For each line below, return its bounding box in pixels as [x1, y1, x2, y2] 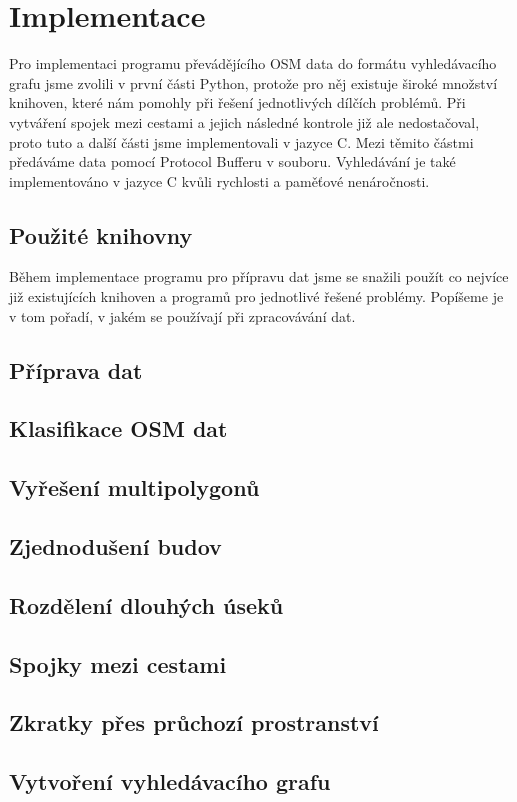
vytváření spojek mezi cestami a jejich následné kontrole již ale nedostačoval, [9, 111, 480, 132]
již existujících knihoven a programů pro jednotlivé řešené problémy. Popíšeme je [9, 286, 504, 307]
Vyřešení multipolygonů [9, 472, 260, 503]
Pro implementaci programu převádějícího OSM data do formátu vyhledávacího [9, 53, 497, 74]
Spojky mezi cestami [9, 648, 227, 679]
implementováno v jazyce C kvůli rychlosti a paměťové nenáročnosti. [9, 170, 430, 191]
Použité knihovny [9, 219, 193, 250]
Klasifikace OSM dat [9, 413, 228, 444]
